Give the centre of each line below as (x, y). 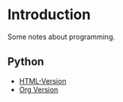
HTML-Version (42, 80)
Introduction (49, 15)
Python (26, 62)
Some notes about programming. (61, 37)
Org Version (38, 89)
